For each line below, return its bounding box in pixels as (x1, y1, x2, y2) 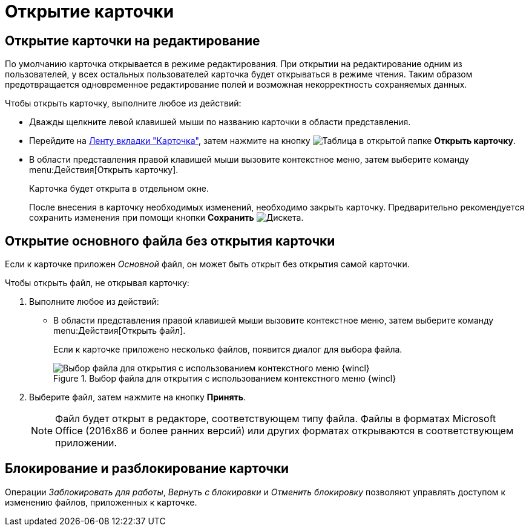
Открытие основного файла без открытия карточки (5, 233, 335, 249)
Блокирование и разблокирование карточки (5, 461, 289, 477)
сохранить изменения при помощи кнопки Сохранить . (29, 212, 304, 223)
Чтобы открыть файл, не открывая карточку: (5, 278, 189, 288)
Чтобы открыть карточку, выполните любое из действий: (5, 98, 241, 109)
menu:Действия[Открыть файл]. (53, 325, 186, 336)
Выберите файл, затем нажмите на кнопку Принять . (29, 392, 246, 403)
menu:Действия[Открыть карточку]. (29, 165, 179, 175)
